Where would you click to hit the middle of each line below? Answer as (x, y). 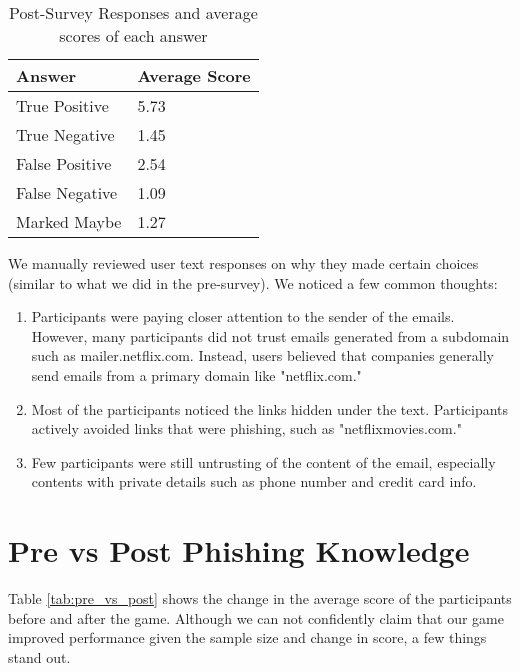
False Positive (64, 163)
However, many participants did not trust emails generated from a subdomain (270, 335)
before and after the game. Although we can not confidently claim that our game (256, 617)
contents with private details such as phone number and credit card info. (254, 481)
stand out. (39, 656)
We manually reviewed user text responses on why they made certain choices (243, 263)
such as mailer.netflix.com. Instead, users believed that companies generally (262, 355)
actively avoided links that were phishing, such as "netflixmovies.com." (246, 428)
